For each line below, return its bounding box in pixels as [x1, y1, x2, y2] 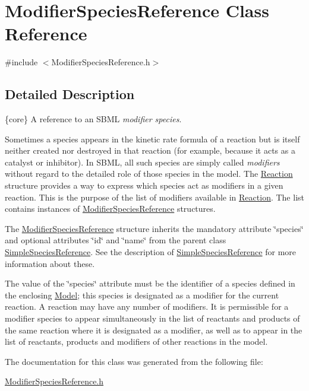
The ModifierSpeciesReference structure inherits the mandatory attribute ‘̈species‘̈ [5, 222, 304, 234]
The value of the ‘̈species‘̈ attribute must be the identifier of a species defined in [5, 277, 295, 290]
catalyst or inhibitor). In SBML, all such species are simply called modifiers [5, 155, 280, 168]
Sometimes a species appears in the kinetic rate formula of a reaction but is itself [5, 132, 300, 145]
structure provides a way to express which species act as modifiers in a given [5, 179, 283, 192]
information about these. [5, 257, 95, 269]
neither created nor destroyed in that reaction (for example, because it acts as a [5, 144, 295, 157]
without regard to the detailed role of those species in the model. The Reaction [5, 167, 293, 180]
